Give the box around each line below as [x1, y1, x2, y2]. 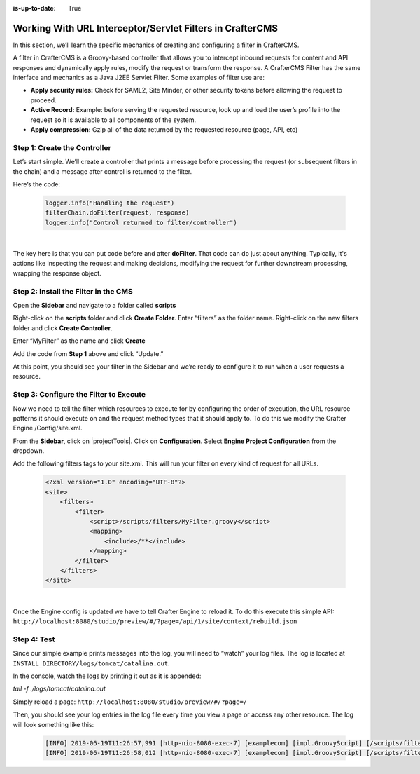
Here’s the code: [13, 179, 61, 189]
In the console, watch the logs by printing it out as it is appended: [13, 672, 202, 680]
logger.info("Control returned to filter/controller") [45, 218, 237, 226]
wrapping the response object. [13, 269, 101, 277]
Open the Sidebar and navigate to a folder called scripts [13, 301, 176, 310]
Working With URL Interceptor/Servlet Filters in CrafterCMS [13, 22, 279, 34]
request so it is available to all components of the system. [30, 116, 196, 124]
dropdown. [13, 447, 45, 455]
